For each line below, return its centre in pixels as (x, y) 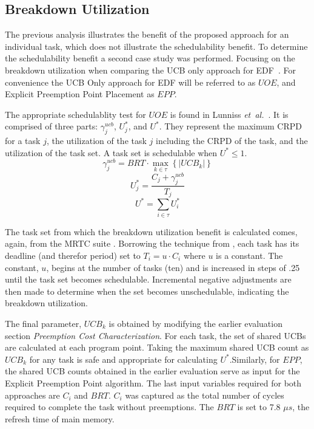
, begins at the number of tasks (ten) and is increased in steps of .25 (173, 267)
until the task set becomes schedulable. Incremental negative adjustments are (148, 279)
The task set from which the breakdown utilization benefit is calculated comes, (151, 231)
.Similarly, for (255, 359)
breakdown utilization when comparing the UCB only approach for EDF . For (150, 70)
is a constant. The (249, 256)
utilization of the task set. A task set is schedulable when (111, 152)
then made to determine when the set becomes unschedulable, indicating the (147, 291)
